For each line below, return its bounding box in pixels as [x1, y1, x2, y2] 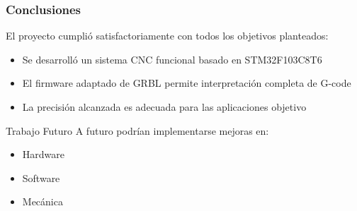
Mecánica [22, 194, 63, 209]
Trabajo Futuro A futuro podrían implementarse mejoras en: [6, 123, 269, 138]
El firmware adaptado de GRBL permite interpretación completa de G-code [22, 76, 351, 90]
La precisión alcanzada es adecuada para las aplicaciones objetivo [22, 100, 307, 114]
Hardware [22, 147, 64, 162]
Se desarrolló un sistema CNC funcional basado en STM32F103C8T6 [22, 52, 322, 66]
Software [22, 170, 60, 185]
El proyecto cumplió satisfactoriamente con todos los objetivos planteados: [6, 28, 329, 43]
